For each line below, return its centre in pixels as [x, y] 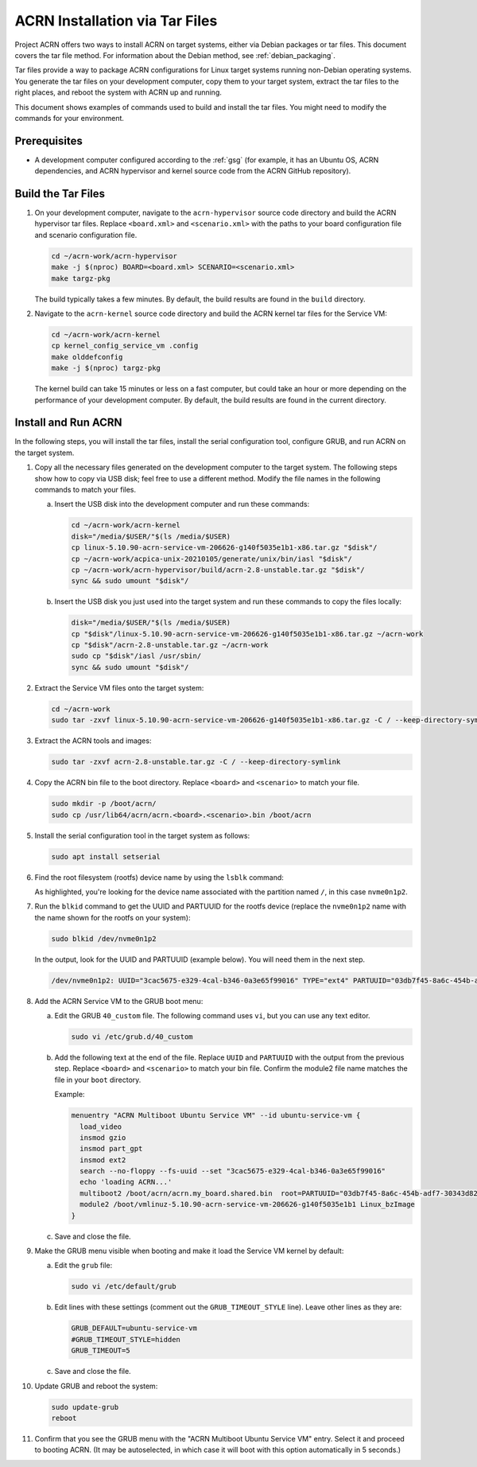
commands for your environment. [70, 118]
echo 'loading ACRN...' [126, 1182]
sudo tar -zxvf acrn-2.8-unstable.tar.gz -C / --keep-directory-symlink [196, 762]
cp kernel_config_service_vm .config [125, 346]
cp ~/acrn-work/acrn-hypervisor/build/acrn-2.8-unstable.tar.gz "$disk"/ [218, 570]
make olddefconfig [87, 357]
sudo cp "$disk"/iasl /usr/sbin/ [136, 656]
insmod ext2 [103, 1160]
